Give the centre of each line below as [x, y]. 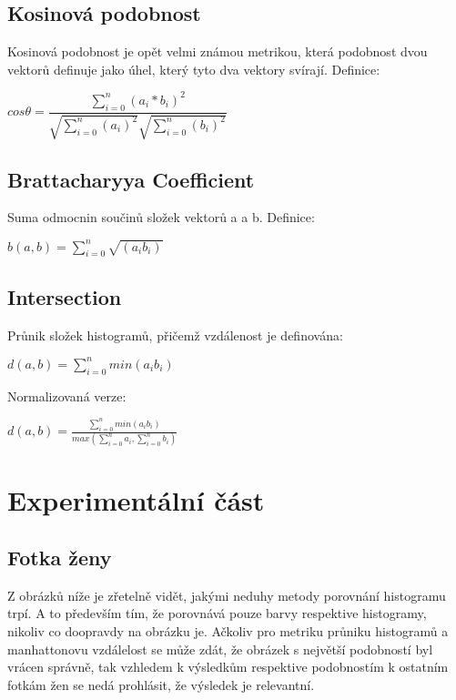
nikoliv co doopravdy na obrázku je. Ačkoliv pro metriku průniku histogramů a [228, 631]
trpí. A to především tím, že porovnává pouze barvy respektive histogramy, [217, 613]
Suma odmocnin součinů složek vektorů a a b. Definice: [161, 217]
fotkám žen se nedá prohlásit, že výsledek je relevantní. [161, 684]
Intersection [65, 296]
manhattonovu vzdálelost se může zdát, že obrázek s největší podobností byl [220, 649]
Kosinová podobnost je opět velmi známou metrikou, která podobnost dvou [218, 51]
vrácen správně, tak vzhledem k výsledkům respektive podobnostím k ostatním [228, 667]
